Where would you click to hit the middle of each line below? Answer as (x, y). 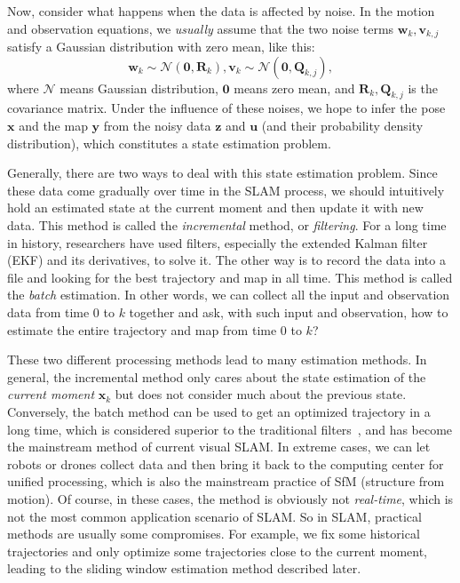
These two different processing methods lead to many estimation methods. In (217, 359)
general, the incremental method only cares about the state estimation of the (217, 376)
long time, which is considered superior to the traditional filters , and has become (230, 429)
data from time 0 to (61, 311)
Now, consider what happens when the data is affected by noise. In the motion (221, 11)
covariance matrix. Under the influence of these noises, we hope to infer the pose (226, 108)
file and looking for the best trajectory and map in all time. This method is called (230, 277)
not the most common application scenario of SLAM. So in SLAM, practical (214, 516)
